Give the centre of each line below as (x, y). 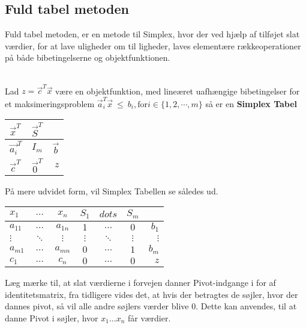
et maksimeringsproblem (50, 103)
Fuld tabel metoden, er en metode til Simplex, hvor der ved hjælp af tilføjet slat (152, 34)
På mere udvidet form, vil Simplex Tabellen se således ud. (112, 190)
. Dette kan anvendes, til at (246, 306)
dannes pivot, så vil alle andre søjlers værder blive (97, 306)
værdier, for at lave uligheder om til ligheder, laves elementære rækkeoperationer (153, 45)
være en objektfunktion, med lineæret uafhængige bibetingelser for (178, 91)
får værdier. (149, 317)
